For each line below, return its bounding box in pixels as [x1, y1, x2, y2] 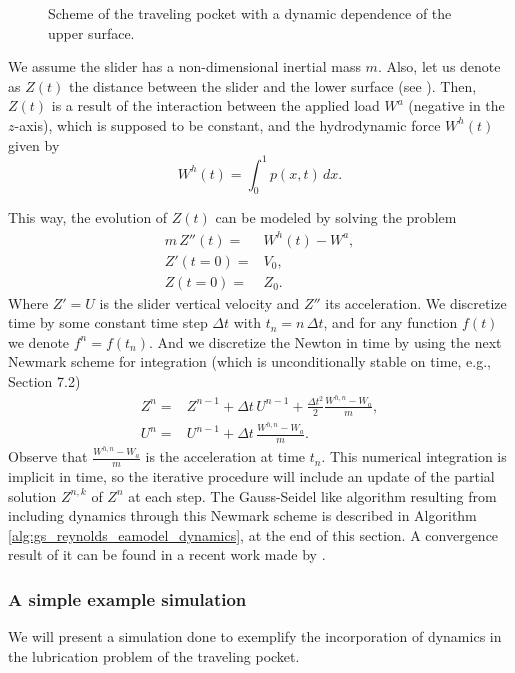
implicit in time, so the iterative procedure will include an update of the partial [8, 466, 495, 486]
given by [8, 134, 60, 155]
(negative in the [408, 95, 505, 116]
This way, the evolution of [8, 207, 168, 228]
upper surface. [48, 22, 135, 43]
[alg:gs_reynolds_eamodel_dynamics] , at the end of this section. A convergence [8, 524, 499, 545]
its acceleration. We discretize [325, 292, 507, 313]
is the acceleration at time [145, 446, 306, 467]
